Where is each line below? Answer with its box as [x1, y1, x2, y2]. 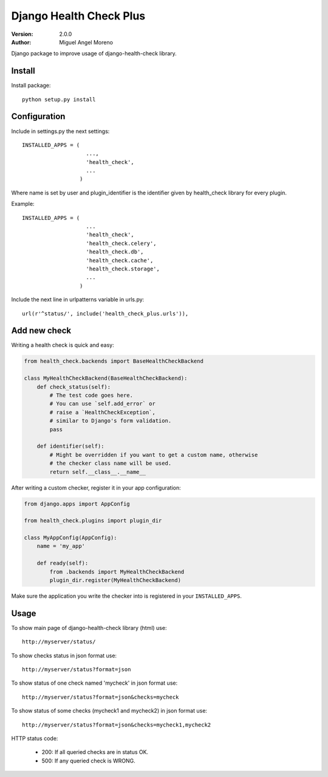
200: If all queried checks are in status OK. [41, 748, 149, 756]
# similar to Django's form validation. [49, 417, 172, 425]
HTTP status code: [11, 735, 58, 742]
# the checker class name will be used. [49, 460, 172, 467]
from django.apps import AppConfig [24, 500, 130, 507]
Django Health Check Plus [11, 9, 146, 22]
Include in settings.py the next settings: [11, 128, 110, 135]
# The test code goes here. [49, 392, 134, 399]
